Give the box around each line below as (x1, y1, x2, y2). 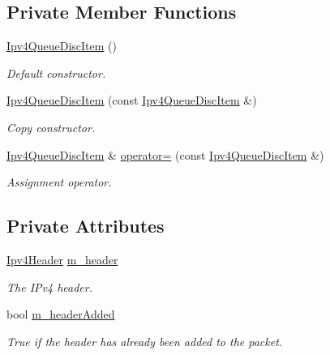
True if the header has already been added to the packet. (6, 332, 283, 349)
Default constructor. (6, 64, 106, 81)
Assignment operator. (6, 173, 112, 190)
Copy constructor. (6, 118, 96, 135)
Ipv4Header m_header (6, 250, 118, 267)
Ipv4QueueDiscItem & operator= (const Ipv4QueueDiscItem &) (6, 146, 324, 163)
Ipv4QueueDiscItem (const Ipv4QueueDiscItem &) (6, 92, 257, 109)
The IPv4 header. (6, 278, 92, 295)
